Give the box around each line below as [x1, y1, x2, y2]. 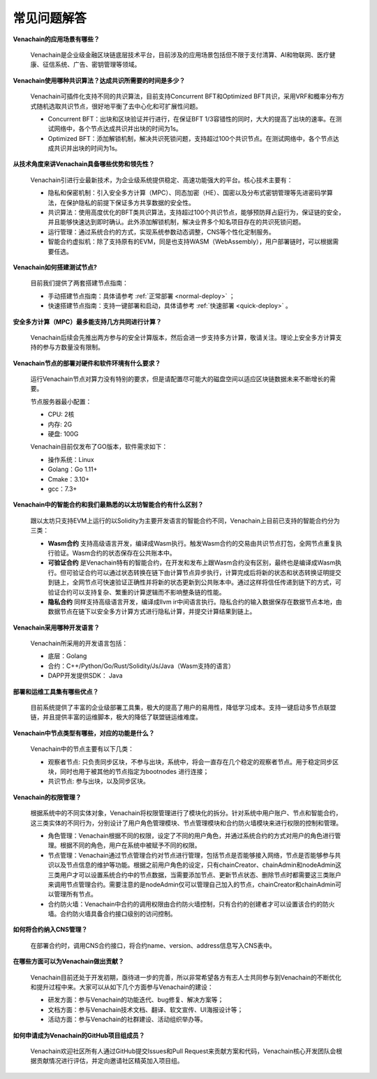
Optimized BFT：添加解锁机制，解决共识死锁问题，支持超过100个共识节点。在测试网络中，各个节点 [47, 134, 333, 142]
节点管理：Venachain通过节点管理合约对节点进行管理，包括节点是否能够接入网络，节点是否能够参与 [47, 851, 335, 859]
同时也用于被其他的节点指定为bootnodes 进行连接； [59, 767, 209, 775]
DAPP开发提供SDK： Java [47, 671, 123, 680]
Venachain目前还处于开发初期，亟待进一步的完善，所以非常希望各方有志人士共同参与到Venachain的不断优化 [30, 973, 342, 981]
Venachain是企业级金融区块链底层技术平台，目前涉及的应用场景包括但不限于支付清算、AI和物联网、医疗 [30, 50, 330, 59]
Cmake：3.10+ [47, 475, 90, 483]
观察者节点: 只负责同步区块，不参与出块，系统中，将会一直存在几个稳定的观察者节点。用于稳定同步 [47, 757, 333, 766]
